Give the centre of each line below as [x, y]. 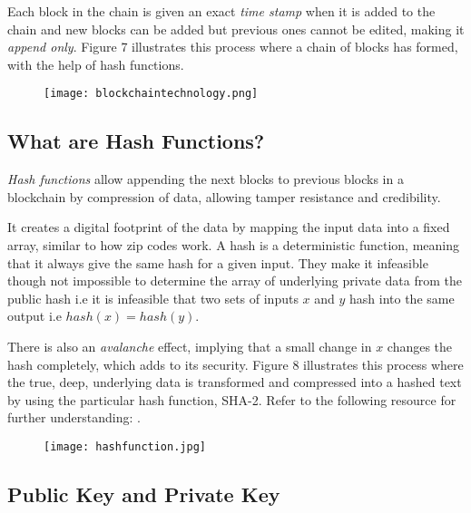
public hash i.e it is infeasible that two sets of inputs [153, 298]
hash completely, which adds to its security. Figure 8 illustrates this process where [235, 364]
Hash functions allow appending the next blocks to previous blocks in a [206, 179]
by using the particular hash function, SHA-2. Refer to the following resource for [232, 399]
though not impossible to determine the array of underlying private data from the [235, 281]
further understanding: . [74, 417]
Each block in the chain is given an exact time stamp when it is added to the [221, 11]
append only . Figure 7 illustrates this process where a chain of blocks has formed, [233, 47]
